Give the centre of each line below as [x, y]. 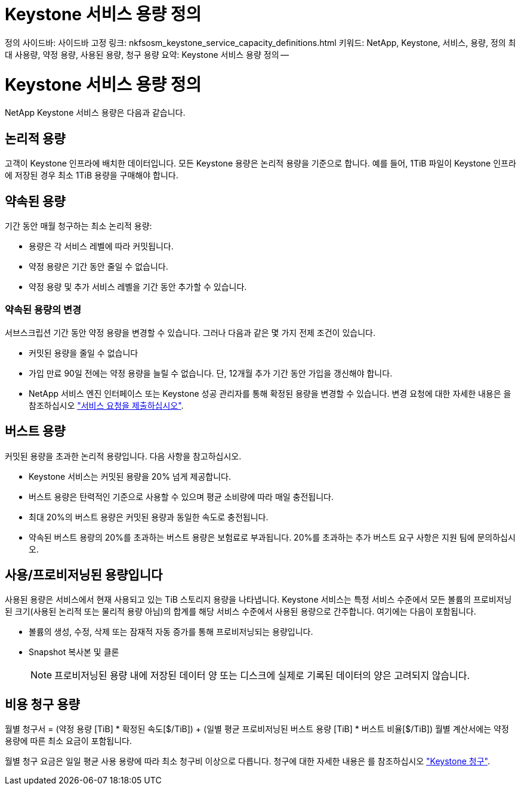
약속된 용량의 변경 [43, 310]
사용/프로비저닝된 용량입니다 [84, 575]
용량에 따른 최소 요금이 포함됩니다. [68, 741]
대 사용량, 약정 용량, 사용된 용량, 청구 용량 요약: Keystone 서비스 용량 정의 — [147, 54]
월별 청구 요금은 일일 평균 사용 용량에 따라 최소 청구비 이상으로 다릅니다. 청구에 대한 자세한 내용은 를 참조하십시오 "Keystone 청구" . [247, 761]
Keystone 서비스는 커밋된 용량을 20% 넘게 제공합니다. [130, 476]
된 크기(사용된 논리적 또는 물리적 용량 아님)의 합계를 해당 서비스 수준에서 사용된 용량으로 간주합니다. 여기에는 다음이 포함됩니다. [241, 612]
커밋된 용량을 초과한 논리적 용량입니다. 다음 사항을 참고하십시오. [123, 456]
